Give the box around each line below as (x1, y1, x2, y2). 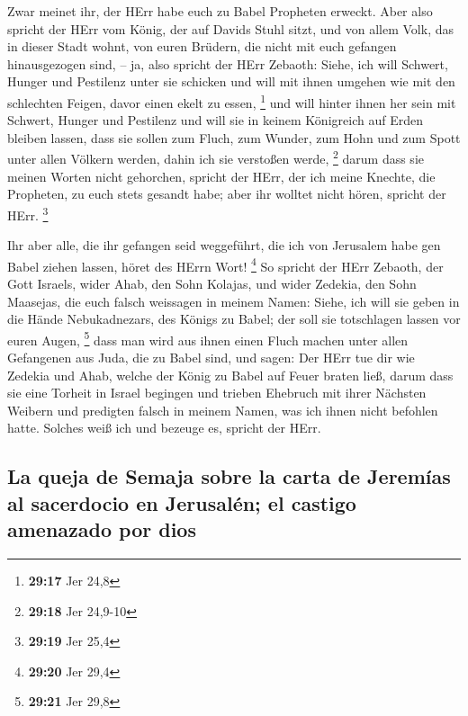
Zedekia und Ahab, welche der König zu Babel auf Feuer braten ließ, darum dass (7, 365, 454, 384)
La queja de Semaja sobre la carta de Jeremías (7, 462, 451, 490)
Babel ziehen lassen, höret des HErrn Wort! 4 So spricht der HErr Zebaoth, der (7, 254, 444, 275)
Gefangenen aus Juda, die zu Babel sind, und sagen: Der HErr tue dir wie (7, 347, 415, 366)
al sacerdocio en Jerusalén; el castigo (7, 488, 356, 516)
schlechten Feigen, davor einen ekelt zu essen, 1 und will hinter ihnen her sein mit (7, 90, 456, 112)
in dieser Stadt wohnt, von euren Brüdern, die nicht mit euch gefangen (7, 37, 397, 56)
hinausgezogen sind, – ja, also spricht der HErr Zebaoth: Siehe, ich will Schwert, (7, 54, 448, 73)
